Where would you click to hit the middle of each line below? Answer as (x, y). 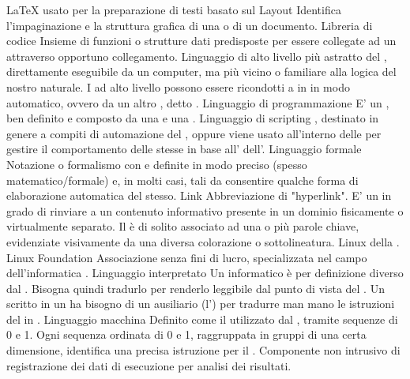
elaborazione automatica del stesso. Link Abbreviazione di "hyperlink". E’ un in (199, 195)
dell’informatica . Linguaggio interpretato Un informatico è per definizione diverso (205, 273)
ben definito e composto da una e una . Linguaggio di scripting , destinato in (193, 118)
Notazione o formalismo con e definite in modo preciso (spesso (157, 164)
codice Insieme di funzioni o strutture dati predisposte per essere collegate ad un (201, 41)
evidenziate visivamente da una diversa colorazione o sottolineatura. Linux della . (203, 241)
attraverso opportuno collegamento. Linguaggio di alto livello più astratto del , (197, 56)
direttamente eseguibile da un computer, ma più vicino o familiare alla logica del (201, 71)
